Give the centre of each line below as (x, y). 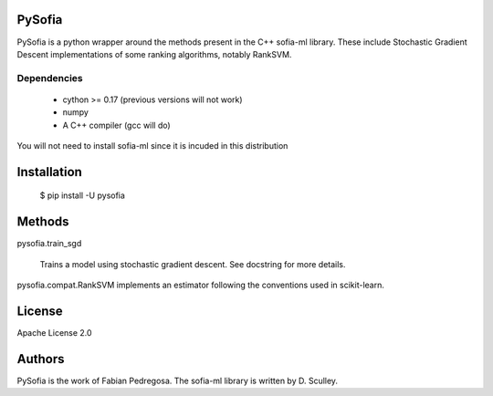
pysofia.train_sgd (49, 244)
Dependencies (50, 78)
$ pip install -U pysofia (82, 195)
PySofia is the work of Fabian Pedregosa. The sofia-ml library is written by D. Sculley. (177, 380)
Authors (41, 359)
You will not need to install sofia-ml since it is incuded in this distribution (152, 146)
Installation (49, 172)
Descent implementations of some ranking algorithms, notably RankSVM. (154, 54)
